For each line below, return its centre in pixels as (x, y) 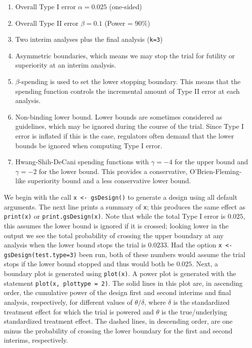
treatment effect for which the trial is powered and (79, 311)
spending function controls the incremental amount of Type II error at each (127, 91)
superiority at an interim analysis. (66, 65)
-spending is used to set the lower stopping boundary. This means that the (130, 81)
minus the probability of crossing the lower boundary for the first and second (118, 330)
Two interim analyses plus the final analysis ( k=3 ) (89, 39)
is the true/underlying (194, 311)
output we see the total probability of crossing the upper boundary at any (114, 235)
